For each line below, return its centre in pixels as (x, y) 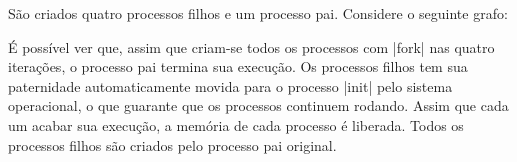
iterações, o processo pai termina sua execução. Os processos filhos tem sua (238, 66)
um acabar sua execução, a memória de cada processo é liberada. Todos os (236, 124)
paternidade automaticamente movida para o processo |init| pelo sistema (230, 85)
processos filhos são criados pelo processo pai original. (172, 144)
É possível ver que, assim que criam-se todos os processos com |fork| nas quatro (251, 46)
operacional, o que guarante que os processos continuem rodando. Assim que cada (258, 105)
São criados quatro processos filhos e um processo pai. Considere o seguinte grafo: (258, 13)
